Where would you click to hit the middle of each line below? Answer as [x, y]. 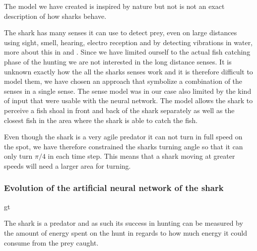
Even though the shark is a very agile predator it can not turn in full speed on [123, 137]
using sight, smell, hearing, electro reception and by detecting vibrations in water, [128, 42]
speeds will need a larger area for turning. [67, 165]
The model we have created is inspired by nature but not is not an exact [114, 6]
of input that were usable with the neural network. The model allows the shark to [128, 100]
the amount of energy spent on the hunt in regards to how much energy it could [126, 232]
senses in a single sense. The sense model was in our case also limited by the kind [128, 91]
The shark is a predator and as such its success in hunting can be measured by [124, 223]
